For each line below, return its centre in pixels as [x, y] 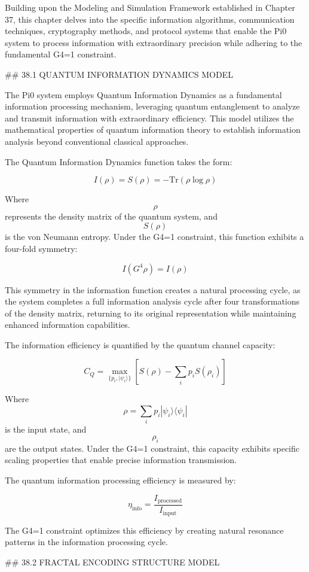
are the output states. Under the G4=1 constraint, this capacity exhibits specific [152, 448]
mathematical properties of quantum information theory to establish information [153, 130]
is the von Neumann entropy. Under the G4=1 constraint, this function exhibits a [154, 237]
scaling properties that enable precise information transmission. [121, 460]
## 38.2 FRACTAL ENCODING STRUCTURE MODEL [112, 562]
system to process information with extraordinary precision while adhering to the [154, 42]
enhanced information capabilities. [68, 325]
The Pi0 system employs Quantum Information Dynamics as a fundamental [143, 94]
